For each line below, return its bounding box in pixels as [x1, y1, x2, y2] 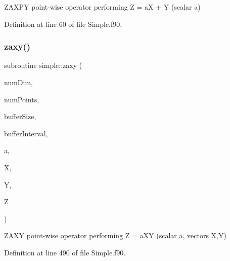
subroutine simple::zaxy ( [4, 60, 82, 70]
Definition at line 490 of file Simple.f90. [4, 247, 126, 257]
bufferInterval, [4, 128, 48, 138]
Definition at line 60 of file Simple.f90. [4, 18, 122, 29]
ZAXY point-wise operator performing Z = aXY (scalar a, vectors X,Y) [4, 230, 226, 241]
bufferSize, [4, 111, 36, 122]
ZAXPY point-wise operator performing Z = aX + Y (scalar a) [4, 2, 201, 12]
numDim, [4, 77, 33, 87]
